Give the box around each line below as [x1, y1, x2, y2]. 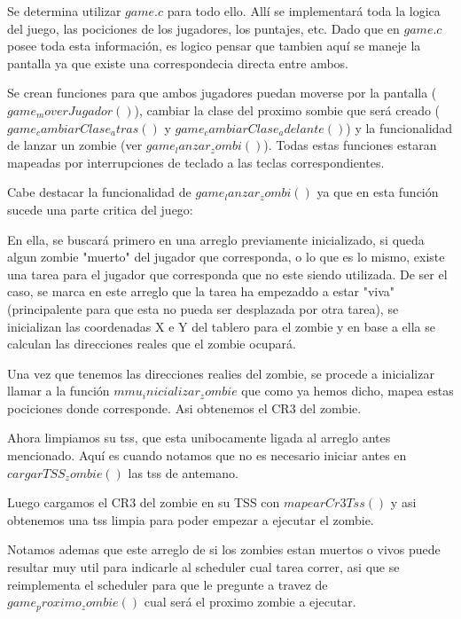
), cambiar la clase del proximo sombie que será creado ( [134, 100, 441, 119]
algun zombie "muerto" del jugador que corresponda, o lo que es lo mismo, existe [7, 247, 445, 266]
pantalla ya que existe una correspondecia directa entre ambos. [7, 53, 348, 72]
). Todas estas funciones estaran [263, 136, 437, 154]
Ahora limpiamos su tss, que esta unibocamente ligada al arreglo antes [7, 428, 391, 447]
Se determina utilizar [7, 2, 121, 20]
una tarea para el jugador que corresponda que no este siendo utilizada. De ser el [7, 264, 448, 283]
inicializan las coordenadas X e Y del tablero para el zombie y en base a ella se [7, 317, 435, 335]
